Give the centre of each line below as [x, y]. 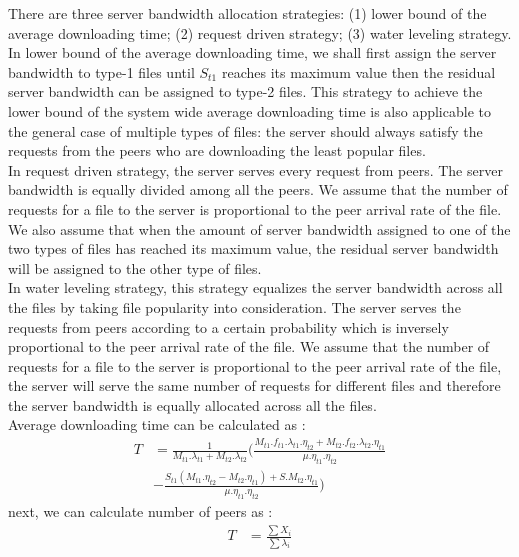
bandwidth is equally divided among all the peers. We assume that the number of [258, 189]
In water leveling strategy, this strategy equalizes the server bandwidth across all [255, 287]
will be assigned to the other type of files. [135, 267]
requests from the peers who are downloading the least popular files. [217, 150]
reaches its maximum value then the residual [358, 71]
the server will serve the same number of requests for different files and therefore [254, 385]
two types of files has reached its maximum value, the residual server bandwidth [253, 248]
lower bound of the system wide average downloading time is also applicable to [249, 110]
